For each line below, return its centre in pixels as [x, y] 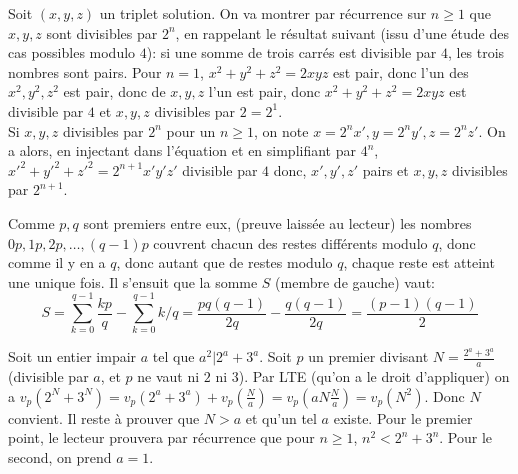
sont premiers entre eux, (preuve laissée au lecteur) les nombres [277, 222]
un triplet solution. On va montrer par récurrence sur [263, 13]
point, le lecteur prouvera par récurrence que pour [161, 437]
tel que [173, 356]
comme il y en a [57, 262]
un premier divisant [368, 356]
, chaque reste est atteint [419, 262]
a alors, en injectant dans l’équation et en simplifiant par [182, 150]
